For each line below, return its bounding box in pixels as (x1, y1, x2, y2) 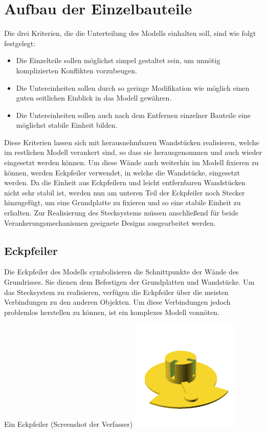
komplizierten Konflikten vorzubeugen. (16, 65, 137, 75)
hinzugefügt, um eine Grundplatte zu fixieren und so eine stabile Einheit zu (4, 197, 241, 208)
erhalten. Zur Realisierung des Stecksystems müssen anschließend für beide (4, 207, 238, 218)
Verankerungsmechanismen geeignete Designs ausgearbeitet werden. (4, 217, 216, 228)
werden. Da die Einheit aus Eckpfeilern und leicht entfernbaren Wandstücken (4, 177, 246, 188)
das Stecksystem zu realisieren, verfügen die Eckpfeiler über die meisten (4, 286, 229, 297)
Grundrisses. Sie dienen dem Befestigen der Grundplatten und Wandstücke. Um (4, 277, 255, 287)
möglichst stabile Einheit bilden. (16, 120, 118, 130)
